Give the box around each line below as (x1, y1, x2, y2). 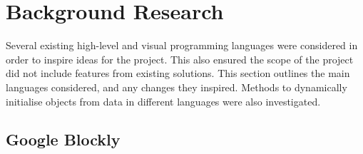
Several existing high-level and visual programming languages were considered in (6, 38, 358, 53)
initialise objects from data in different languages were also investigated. (6, 93, 321, 108)
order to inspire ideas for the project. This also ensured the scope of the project (6, 51, 354, 66)
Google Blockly (6, 128, 121, 150)
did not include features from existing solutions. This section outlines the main (6, 66, 350, 81)
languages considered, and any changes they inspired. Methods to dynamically (6, 79, 347, 94)
